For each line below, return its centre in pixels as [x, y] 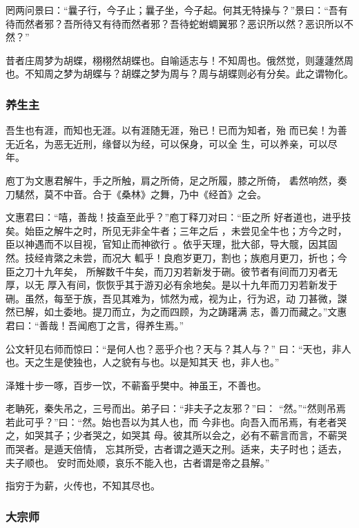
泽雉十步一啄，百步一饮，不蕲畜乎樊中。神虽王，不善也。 [136, 385]
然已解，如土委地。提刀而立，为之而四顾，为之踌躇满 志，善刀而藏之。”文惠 [176, 312]
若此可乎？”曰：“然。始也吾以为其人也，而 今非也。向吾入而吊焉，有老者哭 [176, 421]
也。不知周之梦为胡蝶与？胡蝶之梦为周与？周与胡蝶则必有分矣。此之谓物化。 [179, 74]
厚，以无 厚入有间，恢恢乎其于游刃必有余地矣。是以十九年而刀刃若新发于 [172, 285]
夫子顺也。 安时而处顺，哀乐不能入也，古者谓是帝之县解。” [138, 462]
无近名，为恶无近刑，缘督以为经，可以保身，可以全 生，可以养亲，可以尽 [172, 143]
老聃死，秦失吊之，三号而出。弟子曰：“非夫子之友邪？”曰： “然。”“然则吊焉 [176, 408]
